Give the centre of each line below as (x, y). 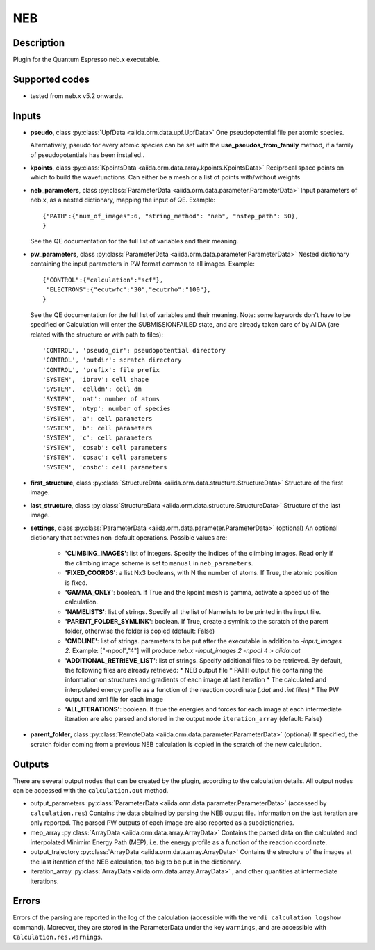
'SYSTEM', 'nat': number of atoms (101, 399)
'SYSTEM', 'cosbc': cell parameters (105, 467)
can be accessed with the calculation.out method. (91, 791)
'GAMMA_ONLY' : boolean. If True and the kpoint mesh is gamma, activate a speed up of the (197, 592)
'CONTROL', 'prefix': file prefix (101, 370)
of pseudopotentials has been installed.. (87, 155)
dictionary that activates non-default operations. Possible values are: (129, 537)
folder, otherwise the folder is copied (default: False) (140, 631)
